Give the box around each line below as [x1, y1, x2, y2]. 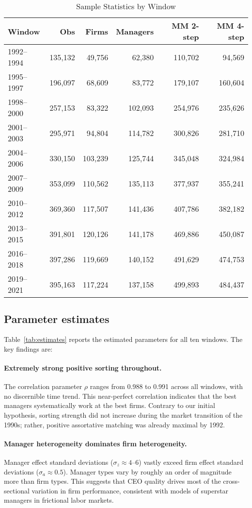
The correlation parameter [4, 381, 82, 391]
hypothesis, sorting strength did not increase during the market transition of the [4, 409, 243, 420]
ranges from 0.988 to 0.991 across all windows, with [90, 381, 243, 391]
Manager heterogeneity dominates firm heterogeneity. [4, 438, 187, 448]
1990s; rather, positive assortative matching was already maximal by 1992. [4, 419, 225, 429]
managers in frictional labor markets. [4, 495, 114, 505]
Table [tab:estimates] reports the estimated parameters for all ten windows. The [4, 334, 243, 344]
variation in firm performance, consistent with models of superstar [31, 485, 229, 495]
